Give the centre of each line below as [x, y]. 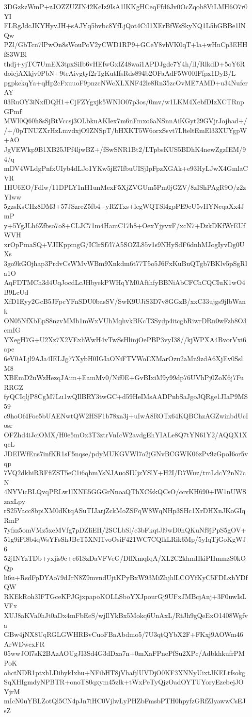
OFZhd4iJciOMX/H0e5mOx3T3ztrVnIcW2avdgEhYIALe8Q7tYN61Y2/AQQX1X [126, 434]
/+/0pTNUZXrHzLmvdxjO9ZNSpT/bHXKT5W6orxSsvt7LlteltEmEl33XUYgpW [126, 130]
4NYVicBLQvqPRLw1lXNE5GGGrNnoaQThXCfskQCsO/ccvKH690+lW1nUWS [125, 492]
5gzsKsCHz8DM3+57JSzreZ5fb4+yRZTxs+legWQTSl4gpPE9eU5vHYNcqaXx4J [124, 206]
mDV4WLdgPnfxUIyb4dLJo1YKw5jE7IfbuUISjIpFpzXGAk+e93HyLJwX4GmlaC [126, 168]
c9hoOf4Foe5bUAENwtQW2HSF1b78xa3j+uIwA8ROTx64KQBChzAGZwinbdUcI [126, 415]
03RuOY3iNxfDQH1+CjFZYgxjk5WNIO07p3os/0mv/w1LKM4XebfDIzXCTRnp [124, 101]
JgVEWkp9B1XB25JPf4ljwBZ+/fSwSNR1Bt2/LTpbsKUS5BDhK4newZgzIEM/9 [125, 149]
